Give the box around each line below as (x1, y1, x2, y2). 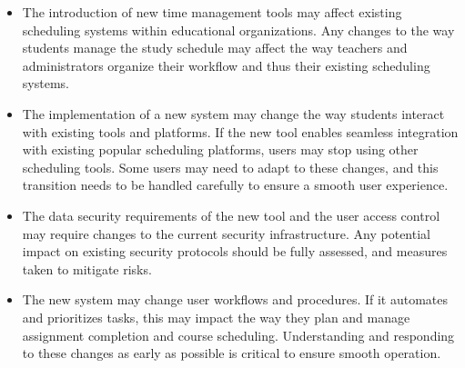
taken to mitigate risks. (22, 259, 152, 278)
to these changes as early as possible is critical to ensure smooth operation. (22, 343, 441, 363)
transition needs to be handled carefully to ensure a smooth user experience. (22, 175, 449, 194)
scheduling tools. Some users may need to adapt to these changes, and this (22, 157, 439, 176)
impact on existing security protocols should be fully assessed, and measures (22, 242, 448, 261)
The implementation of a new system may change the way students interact (22, 104, 445, 123)
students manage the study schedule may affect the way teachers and (22, 38, 408, 57)
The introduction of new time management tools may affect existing (22, 3, 402, 21)
